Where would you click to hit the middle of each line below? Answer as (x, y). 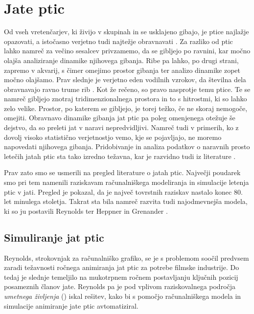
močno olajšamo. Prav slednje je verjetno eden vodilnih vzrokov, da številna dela (125, 79)
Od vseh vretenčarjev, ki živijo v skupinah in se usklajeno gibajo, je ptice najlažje (127, 32)
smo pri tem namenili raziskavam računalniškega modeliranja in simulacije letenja (127, 182)
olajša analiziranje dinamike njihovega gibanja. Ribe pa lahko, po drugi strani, (121, 60)
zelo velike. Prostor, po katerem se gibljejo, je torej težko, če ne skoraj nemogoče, (126, 108)
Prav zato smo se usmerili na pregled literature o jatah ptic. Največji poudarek (122, 172)
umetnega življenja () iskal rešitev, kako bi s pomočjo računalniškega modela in (123, 296)
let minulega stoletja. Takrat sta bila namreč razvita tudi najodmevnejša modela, (126, 201)
